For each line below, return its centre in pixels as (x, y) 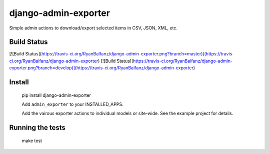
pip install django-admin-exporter (56, 95)
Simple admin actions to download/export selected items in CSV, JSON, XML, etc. (93, 28)
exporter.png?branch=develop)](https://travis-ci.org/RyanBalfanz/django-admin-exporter (101, 68)
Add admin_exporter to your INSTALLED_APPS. (72, 104)
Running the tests (37, 128)
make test (32, 141)
